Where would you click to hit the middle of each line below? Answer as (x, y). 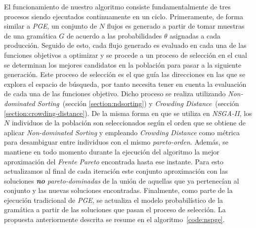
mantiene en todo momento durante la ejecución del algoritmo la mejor (112, 151)
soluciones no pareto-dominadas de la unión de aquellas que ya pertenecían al (122, 180)
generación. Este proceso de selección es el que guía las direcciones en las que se (125, 74)
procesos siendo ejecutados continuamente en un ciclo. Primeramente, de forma (124, 16)
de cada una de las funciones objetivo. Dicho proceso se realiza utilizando (115, 94)
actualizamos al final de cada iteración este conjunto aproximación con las (116, 171)
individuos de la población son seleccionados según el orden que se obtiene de (128, 123)
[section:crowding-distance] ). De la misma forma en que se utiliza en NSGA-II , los (128, 113)
